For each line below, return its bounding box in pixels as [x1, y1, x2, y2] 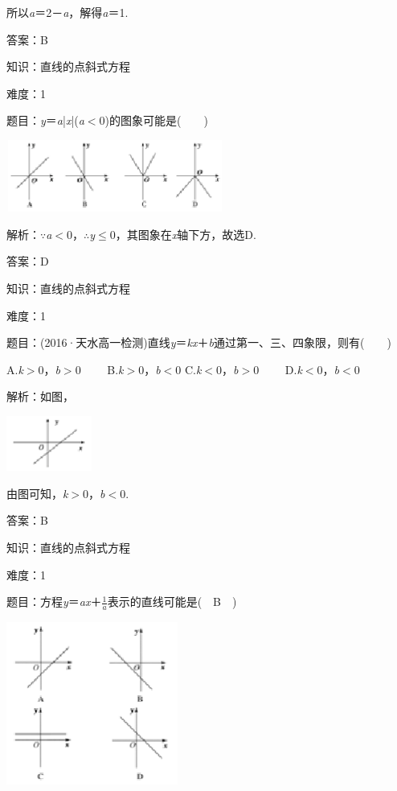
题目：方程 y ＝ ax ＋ [6, 593, 102, 610]
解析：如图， [6, 388, 74, 405]
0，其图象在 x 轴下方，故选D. [109, 225, 256, 242]
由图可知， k [6, 484, 68, 501]
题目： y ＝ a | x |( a [6, 112, 84, 129]
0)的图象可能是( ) [99, 112, 208, 129]
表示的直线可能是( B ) [107, 593, 237, 610]
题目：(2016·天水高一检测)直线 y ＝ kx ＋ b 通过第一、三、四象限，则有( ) [6, 334, 391, 351]
